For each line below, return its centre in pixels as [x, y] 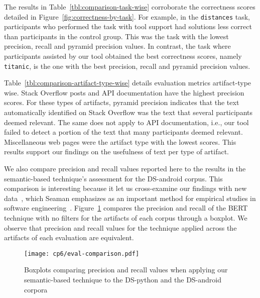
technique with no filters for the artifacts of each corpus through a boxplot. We [126, 218]
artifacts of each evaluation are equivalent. [69, 237]
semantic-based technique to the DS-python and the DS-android [123, 280]
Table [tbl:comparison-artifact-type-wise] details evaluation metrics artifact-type [128, 83]
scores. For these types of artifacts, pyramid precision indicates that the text [122, 102]
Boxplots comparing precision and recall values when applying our [126, 270]
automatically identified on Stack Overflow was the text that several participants [128, 112]
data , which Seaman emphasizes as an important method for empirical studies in [130, 198]
